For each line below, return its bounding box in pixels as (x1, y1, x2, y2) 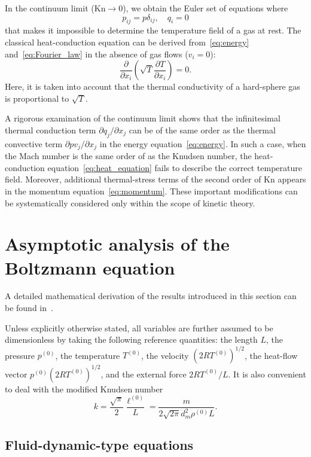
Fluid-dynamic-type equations (5, 435, 194, 454)
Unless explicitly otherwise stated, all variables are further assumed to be (5, 321, 273, 334)
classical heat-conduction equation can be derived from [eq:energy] (5, 35, 249, 48)
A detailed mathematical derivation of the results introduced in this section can (5, 290, 297, 302)
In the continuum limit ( (5, 2, 94, 14)
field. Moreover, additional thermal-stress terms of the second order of (5, 173, 261, 185)
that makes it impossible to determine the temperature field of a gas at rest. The (5, 24, 301, 36)
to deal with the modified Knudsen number (5, 382, 163, 395)
